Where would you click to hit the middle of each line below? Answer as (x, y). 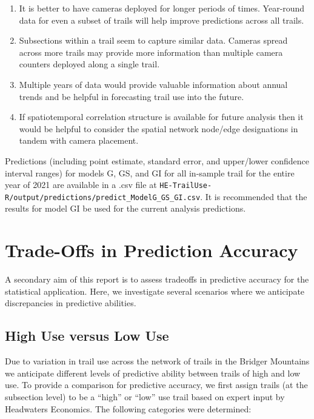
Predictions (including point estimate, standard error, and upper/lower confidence (157, 160)
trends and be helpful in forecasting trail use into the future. (132, 96)
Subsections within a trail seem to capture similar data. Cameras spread (153, 40)
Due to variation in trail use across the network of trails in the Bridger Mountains (157, 361)
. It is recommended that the (254, 196)
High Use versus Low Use (87, 336)
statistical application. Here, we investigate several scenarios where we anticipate (155, 291)
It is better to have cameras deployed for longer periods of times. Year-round (162, 8)
